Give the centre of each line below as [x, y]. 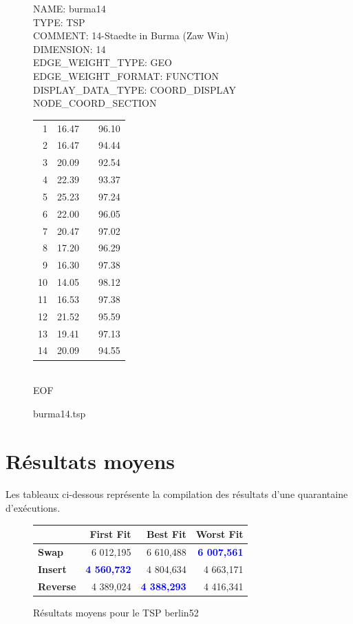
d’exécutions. [33, 507]
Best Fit [166, 534]
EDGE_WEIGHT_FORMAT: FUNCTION [126, 75]
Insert [52, 569]
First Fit [110, 534]
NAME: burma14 [69, 8]
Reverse [57, 586]
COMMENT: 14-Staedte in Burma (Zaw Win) [131, 35]
